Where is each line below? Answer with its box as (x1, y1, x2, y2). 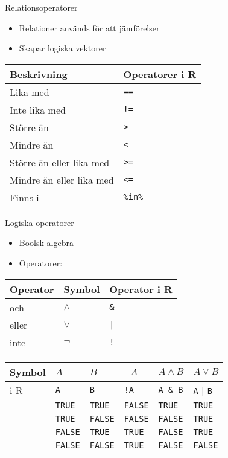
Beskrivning (10, 66, 68, 81)
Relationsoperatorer (5, 1, 78, 13)
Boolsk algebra (19, 236, 74, 249)
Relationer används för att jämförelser (19, 21, 160, 34)
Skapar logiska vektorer (19, 42, 106, 54)
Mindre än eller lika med (10, 172, 114, 187)
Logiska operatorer (5, 216, 74, 228)
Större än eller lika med (10, 155, 110, 169)
